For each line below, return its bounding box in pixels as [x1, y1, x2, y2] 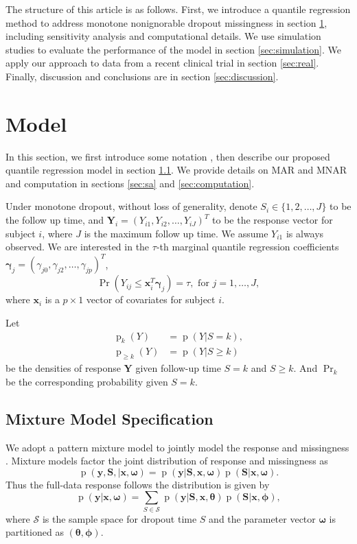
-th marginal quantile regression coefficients [156, 239, 339, 254]
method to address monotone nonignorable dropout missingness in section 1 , [5, 15, 327, 29]
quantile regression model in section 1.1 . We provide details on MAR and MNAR [5, 163, 347, 177]
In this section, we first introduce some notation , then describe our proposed [5, 149, 330, 163]
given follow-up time [135, 361, 221, 375]
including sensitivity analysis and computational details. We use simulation [5, 29, 321, 43]
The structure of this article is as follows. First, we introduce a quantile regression [5, 2, 351, 16]
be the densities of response [5, 361, 121, 375]
